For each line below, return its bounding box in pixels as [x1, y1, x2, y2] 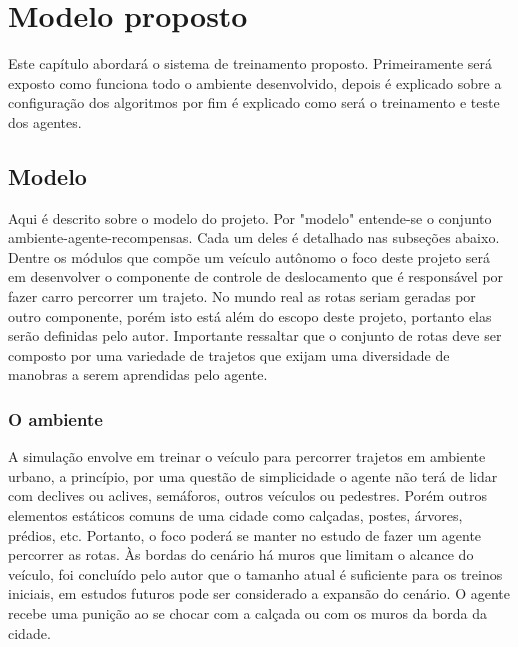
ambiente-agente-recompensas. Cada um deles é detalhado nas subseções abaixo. [8, 227, 500, 248]
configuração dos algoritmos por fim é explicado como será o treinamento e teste [8, 92, 500, 113]
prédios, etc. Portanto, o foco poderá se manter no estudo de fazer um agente [8, 524, 482, 545]
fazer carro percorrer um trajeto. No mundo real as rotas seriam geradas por [8, 286, 476, 307]
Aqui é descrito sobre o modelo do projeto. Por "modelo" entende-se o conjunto [8, 207, 492, 228]
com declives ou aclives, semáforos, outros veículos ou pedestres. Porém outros [8, 485, 487, 506]
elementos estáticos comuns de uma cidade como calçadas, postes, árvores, [8, 505, 463, 526]
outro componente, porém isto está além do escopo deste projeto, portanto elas [8, 305, 492, 326]
